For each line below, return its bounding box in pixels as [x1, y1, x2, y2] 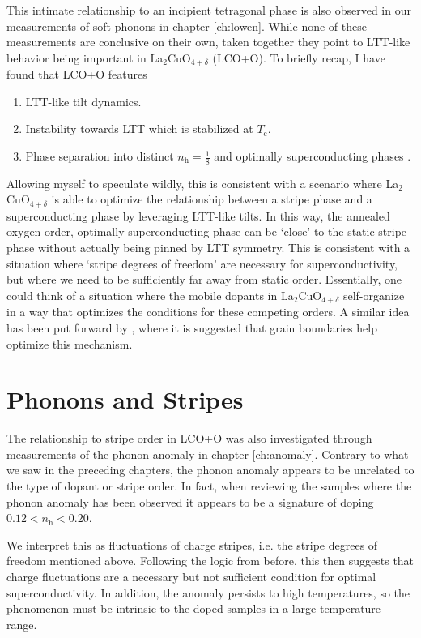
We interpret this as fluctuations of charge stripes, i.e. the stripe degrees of [6, 536, 378, 553]
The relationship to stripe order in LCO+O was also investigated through [6, 430, 372, 447]
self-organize [342, 286, 405, 303]
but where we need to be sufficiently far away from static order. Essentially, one [6, 271, 402, 288]
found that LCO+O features [6, 66, 147, 83]
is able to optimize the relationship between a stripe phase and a [51, 191, 372, 208]
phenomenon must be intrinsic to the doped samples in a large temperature [6, 600, 381, 617]
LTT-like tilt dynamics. [25, 92, 142, 109]
